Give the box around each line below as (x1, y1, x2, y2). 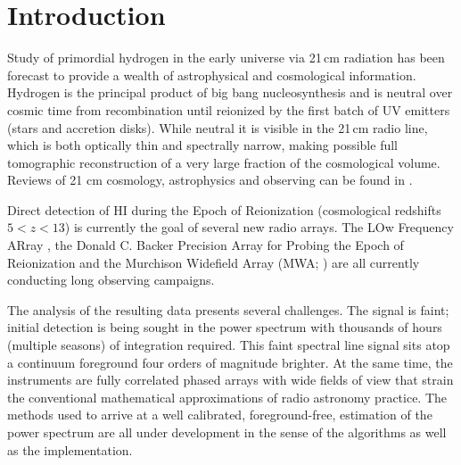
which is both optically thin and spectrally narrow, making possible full (7, 136, 398, 154)
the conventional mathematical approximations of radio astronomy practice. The (7, 387, 448, 406)
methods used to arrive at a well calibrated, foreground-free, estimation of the (7, 405, 432, 424)
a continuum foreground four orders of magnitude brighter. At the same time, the (7, 353, 453, 371)
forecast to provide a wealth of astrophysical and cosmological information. (7, 65, 416, 84)
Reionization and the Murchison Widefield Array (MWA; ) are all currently (7, 253, 420, 271)
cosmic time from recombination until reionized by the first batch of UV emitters (7, 100, 450, 119)
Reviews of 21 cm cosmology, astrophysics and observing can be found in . (7, 170, 413, 189)
